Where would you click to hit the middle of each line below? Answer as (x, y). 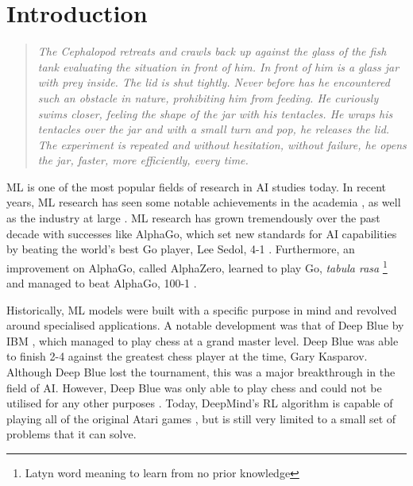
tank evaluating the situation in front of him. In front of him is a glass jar (218, 66)
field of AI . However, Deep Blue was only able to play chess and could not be (194, 387)
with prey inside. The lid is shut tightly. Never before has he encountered (214, 82)
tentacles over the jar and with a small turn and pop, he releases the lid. (214, 129)
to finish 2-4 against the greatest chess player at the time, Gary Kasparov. (187, 356)
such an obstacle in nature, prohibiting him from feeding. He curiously (208, 97)
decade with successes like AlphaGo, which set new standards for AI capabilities (202, 233)
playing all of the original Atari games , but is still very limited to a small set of (201, 418)
